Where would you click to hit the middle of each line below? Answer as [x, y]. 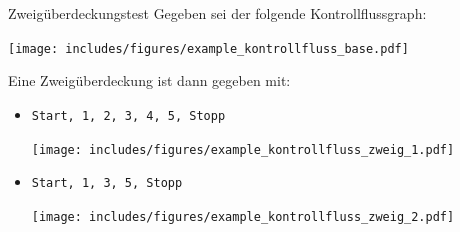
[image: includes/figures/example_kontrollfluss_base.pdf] [208, 48]
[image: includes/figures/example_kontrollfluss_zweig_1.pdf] [243, 149]
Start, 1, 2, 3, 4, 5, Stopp [128, 115]
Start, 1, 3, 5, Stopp [107, 183]
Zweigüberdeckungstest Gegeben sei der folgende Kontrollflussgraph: [217, 13]
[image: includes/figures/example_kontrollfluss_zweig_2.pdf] [243, 216]
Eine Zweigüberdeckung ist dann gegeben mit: [149, 80]
